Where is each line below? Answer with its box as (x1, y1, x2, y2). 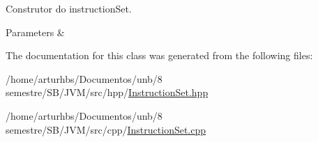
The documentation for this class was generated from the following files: (6, 48, 313, 63)
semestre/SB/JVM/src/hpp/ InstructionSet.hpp (6, 85, 209, 100)
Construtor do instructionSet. (6, 1, 132, 15)
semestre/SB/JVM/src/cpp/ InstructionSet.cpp (6, 122, 206, 136)
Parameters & (6, 24, 65, 39)
